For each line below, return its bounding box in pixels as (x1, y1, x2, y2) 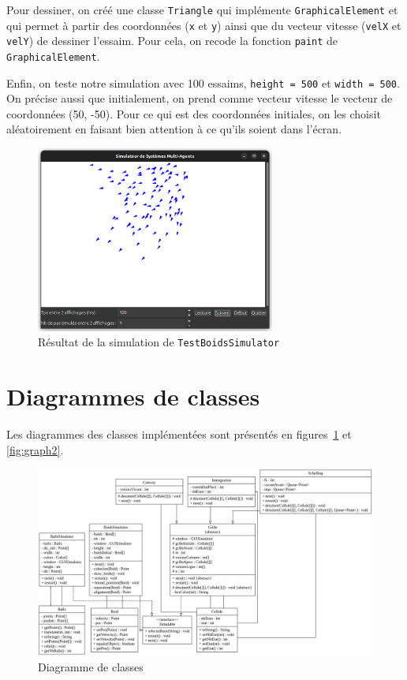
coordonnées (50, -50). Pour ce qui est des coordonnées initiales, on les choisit (6, 105, 381, 121)
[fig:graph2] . (6, 441, 64, 458)
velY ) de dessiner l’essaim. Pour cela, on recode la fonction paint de (6, 32, 338, 49)
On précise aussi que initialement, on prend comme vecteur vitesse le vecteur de (6, 90, 393, 106)
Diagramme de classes (38, 658, 144, 674)
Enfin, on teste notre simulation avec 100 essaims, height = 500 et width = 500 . (6, 74, 400, 91)
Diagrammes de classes (6, 380, 260, 413)
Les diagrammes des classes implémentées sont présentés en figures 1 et (6, 426, 352, 443)
